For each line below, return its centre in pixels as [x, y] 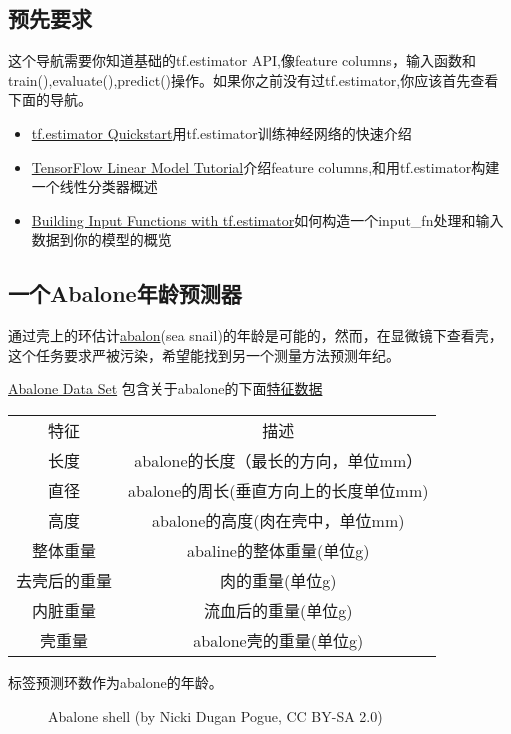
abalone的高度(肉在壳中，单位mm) [278, 520]
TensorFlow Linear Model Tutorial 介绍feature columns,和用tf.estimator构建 [265, 166]
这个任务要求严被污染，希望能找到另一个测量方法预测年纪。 [204, 354]
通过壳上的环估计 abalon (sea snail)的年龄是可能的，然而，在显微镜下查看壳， [255, 335]
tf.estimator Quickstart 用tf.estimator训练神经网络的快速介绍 [221, 132]
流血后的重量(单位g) [278, 610]
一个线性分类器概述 [94, 186]
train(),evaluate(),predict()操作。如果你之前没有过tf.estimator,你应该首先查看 [253, 79]
